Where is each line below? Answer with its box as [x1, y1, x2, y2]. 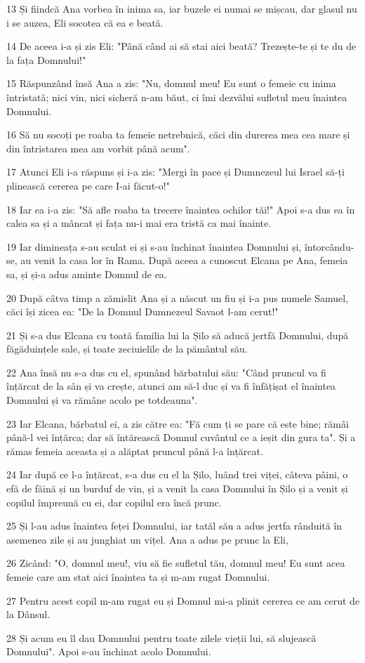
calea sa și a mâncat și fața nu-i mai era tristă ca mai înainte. [6, 216, 272, 230]
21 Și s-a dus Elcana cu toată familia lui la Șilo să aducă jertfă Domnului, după [6, 327, 349, 342]
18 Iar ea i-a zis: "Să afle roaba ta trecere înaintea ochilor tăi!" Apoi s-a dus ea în [6, 202, 355, 216]
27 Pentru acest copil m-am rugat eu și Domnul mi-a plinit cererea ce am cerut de [6, 593, 360, 608]
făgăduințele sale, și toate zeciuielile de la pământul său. [6, 341, 248, 356]
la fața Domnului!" [6, 52, 86, 67]
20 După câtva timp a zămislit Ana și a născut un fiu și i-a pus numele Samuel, [6, 290, 349, 305]
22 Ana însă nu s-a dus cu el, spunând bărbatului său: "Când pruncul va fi [6, 365, 326, 379]
